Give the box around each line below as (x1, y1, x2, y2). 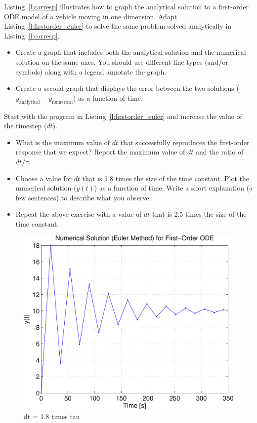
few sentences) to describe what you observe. (15, 192, 151, 202)
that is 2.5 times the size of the (152, 209, 247, 219)
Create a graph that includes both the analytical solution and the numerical (15, 47, 246, 57)
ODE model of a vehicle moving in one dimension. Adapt (4, 11, 177, 21)
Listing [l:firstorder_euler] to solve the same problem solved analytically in (4, 21, 232, 31)
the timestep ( (4, 120, 47, 131)
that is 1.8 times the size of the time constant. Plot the (82, 173, 249, 183)
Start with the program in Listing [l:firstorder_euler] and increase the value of (4, 111, 242, 121)
